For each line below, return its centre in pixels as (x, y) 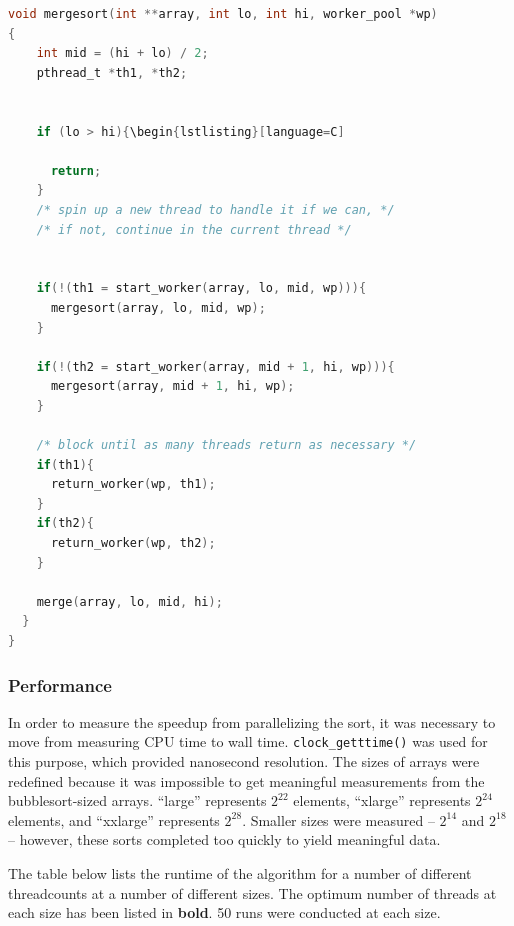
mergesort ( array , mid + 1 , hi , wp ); (172, 386)
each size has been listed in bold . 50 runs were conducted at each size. (224, 912)
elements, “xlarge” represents (382, 800)
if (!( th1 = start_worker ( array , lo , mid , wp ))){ (201, 288)
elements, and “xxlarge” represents (114, 819)
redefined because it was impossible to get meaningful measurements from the (246, 780)
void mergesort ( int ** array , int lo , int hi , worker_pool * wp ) (223, 14)
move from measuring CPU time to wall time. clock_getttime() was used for (248, 741)
